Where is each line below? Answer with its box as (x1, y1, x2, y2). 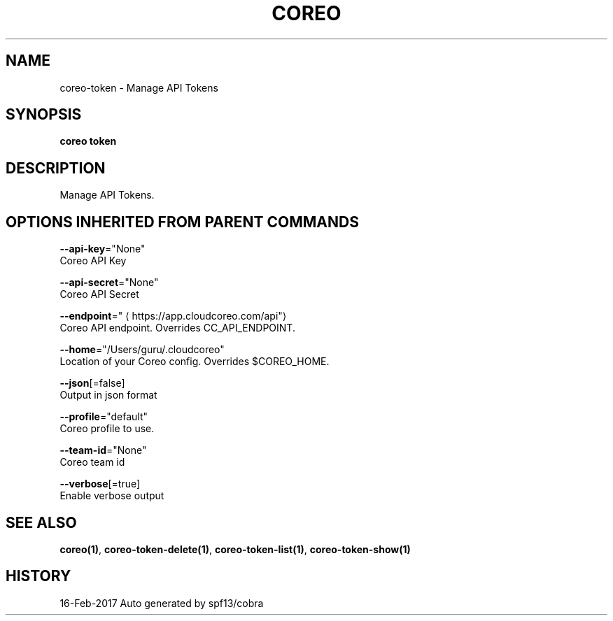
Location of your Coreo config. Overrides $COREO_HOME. (59, 355, 330, 368)
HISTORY (6, 567, 71, 585)
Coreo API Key (59, 255, 127, 267)
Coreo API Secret (59, 288, 139, 301)
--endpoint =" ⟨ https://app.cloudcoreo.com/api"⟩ (59, 310, 287, 322)
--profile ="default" (59, 411, 148, 423)
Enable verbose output (59, 490, 164, 502)
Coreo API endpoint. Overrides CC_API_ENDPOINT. (59, 322, 295, 334)
